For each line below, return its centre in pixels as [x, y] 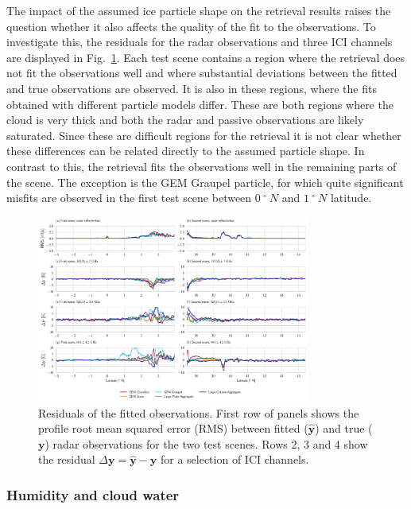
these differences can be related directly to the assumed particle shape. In [186, 151]
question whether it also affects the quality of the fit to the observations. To [191, 26]
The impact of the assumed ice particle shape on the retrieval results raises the [199, 10]
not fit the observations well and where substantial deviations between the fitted [202, 73]
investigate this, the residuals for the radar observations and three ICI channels [200, 42]
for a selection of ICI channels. [235, 459]
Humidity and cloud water [93, 494]
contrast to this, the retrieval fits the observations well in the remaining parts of [202, 166]
